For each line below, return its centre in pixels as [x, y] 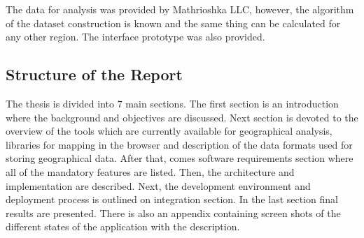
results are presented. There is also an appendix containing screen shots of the [173, 213]
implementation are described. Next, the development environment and [158, 185]
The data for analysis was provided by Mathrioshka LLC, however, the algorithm [180, 9]
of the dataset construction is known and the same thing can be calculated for [173, 23]
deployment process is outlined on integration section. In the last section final [172, 199]
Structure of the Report [94, 74]
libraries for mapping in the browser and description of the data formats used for [179, 144]
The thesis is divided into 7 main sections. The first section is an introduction [172, 103]
